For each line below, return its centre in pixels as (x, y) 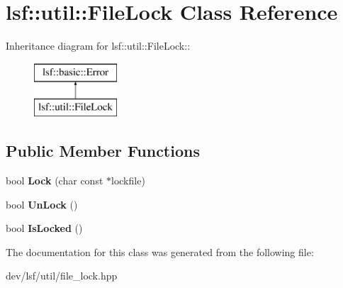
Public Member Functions (103, 151)
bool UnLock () (42, 204)
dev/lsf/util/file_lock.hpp (62, 276)
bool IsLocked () (44, 228)
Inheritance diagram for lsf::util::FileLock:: (98, 46)
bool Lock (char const (55, 181)
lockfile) (128, 181)
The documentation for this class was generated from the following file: (160, 251)
